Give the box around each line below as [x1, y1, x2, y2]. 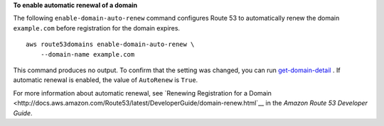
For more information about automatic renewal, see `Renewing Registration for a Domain [13, 88, 272, 97]
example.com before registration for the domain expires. [13, 23, 181, 32]
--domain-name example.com [40, 50, 135, 58]
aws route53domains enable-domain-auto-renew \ [26, 40, 195, 49]
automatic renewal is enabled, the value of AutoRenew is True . [13, 76, 198, 84]
